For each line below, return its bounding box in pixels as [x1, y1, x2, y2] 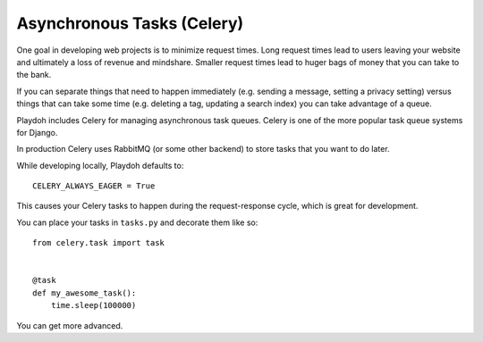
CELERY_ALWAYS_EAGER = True [32, 181, 156, 191]
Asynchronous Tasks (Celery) [16, 13, 244, 33]
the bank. [16, 70, 52, 80]
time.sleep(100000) [50, 300, 137, 311]
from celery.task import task [32, 238, 165, 248]
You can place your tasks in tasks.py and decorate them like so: [16, 217, 258, 228]
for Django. [16, 127, 58, 138]
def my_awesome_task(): [32, 288, 137, 298]
